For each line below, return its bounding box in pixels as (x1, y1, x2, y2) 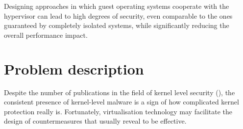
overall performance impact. (4, 29, 88, 40)
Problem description (4, 58, 144, 78)
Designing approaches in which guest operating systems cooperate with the (4, 1, 229, 11)
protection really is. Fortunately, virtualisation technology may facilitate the (4, 106, 233, 116)
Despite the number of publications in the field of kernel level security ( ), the (4, 87, 235, 97)
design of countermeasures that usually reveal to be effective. (4, 116, 187, 126)
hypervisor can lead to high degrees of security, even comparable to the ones (4, 10, 233, 21)
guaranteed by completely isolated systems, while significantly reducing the (4, 20, 229, 30)
